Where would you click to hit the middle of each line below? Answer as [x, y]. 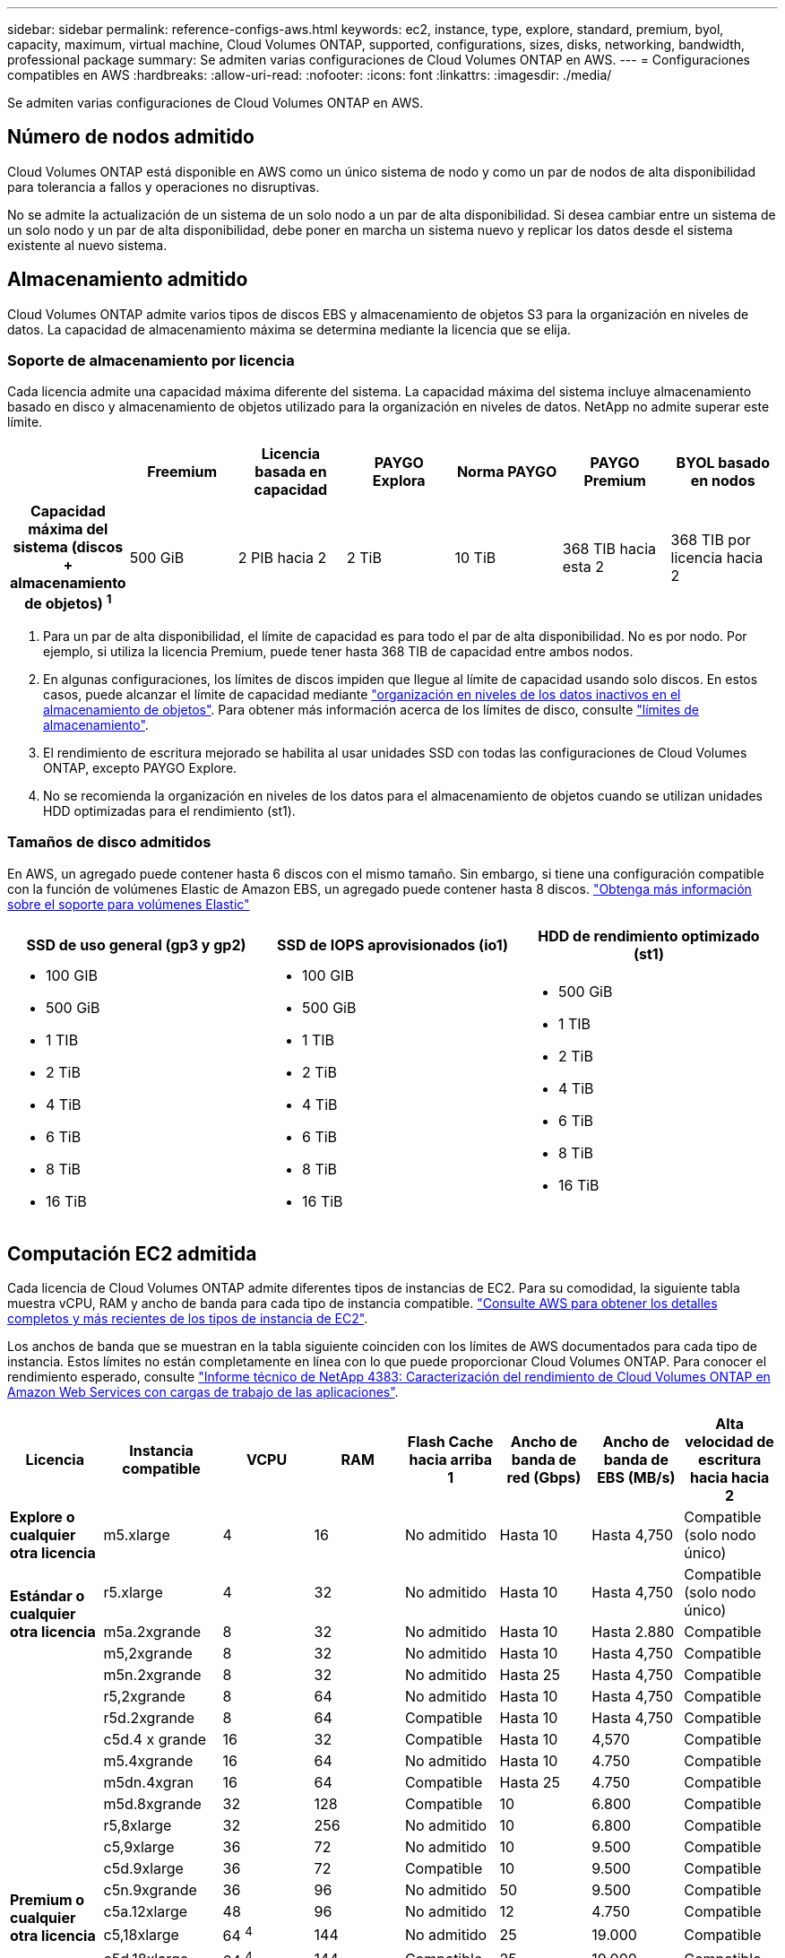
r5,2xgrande [144, 1697]
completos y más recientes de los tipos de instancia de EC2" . [188, 1319]
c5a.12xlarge [146, 1912]
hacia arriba [450, 1460]
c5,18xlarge [141, 1935]
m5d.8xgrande [152, 1804]
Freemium [182, 472]
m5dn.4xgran [148, 1783]
